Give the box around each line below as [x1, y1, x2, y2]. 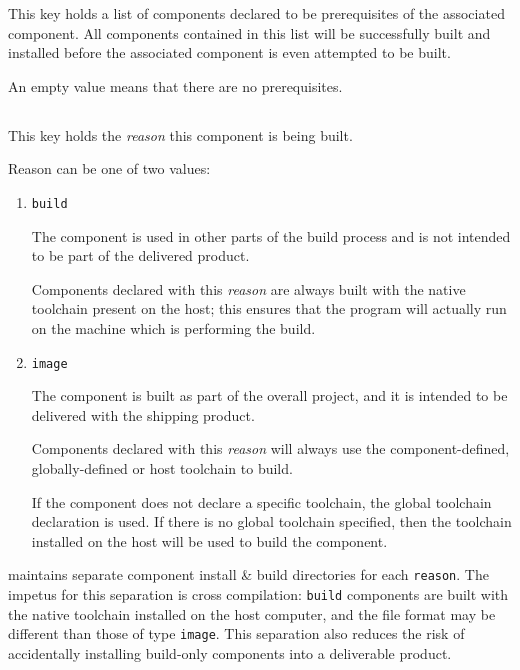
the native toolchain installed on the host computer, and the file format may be [8, 603, 496, 624]
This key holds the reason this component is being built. [8, 124, 353, 145]
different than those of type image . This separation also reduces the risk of [8, 623, 465, 644]
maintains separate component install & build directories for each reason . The [8, 564, 489, 585]
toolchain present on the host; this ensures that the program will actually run [31, 298, 507, 319]
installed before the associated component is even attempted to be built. [8, 42, 451, 63]
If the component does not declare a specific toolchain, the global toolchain [31, 491, 492, 512]
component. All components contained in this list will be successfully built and [8, 22, 491, 43]
